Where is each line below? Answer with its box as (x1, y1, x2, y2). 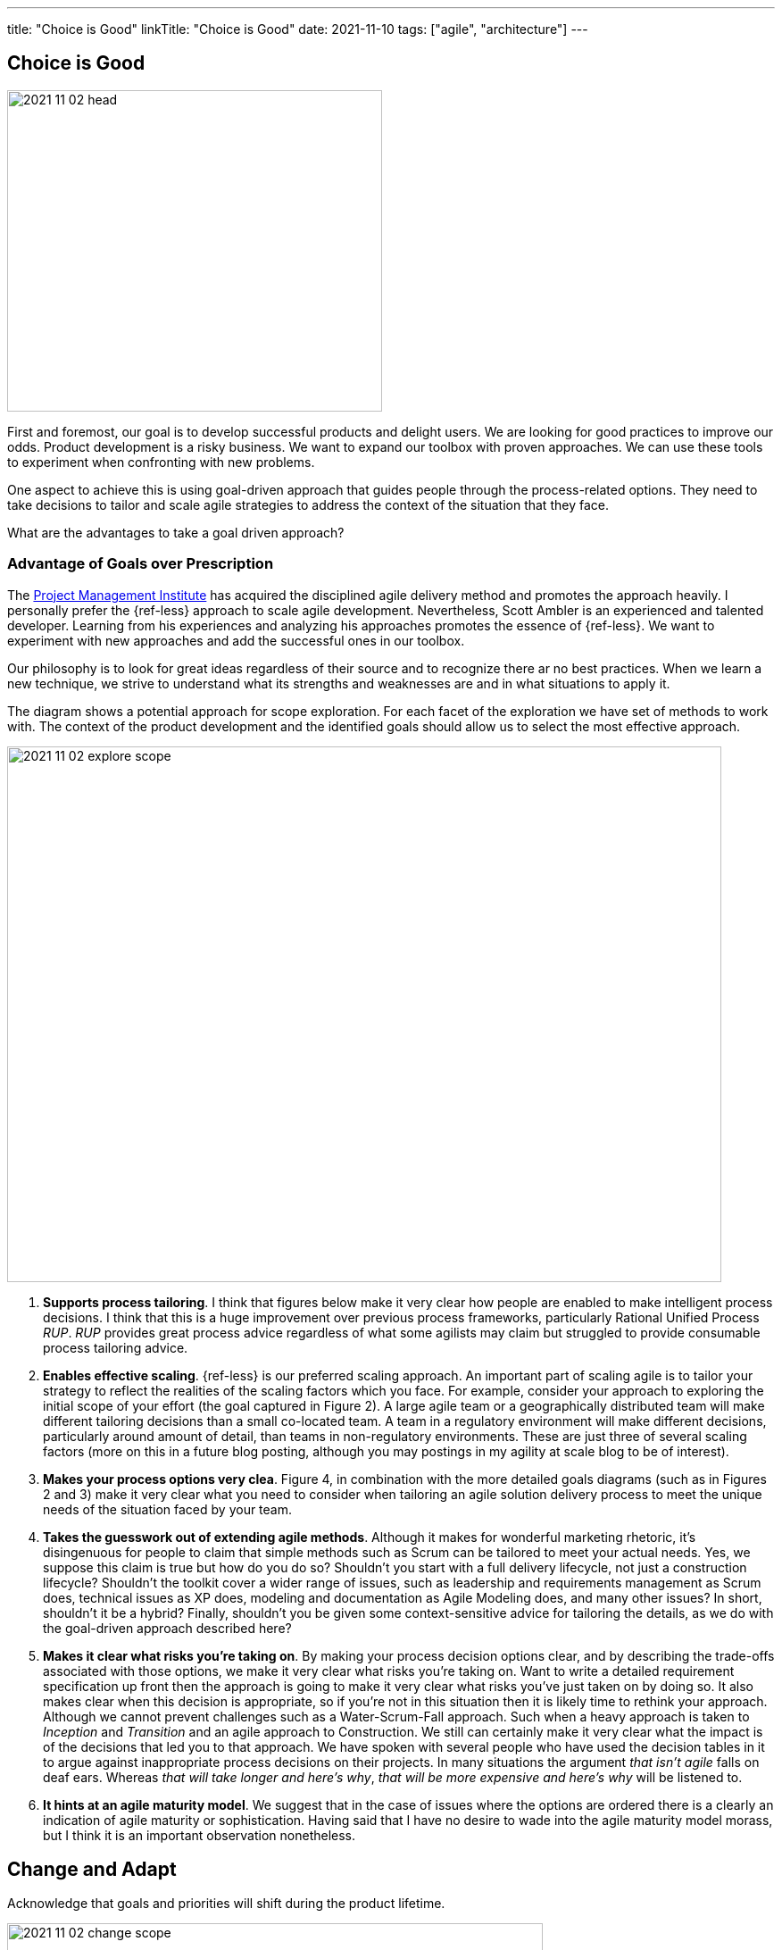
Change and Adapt (7, 1858, 177, 1881)
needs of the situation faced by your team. (43, 1501, 293, 1517)
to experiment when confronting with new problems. (7, 454, 315, 470)
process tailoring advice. (43, 1339, 188, 1355)
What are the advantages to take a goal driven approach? (7, 524, 345, 540)
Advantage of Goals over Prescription (7, 554, 274, 573)
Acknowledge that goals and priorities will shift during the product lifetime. (7, 1896, 445, 1912)
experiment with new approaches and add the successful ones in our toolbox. (7, 632, 465, 648)
